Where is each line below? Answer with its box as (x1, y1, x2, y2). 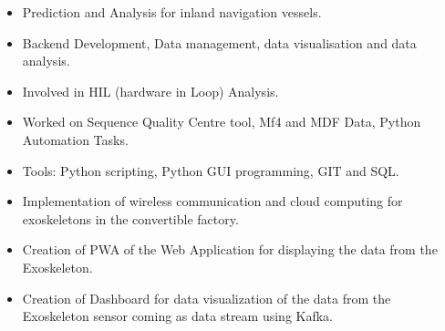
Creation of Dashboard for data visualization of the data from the (22, 288, 391, 307)
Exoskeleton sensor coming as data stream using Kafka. (22, 306, 334, 326)
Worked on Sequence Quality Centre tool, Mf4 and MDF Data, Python (22, 112, 421, 131)
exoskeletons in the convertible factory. (22, 209, 239, 228)
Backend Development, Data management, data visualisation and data (22, 33, 417, 52)
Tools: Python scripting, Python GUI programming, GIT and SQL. (22, 160, 399, 180)
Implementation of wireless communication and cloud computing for (22, 191, 403, 211)
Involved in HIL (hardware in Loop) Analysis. (22, 81, 279, 100)
